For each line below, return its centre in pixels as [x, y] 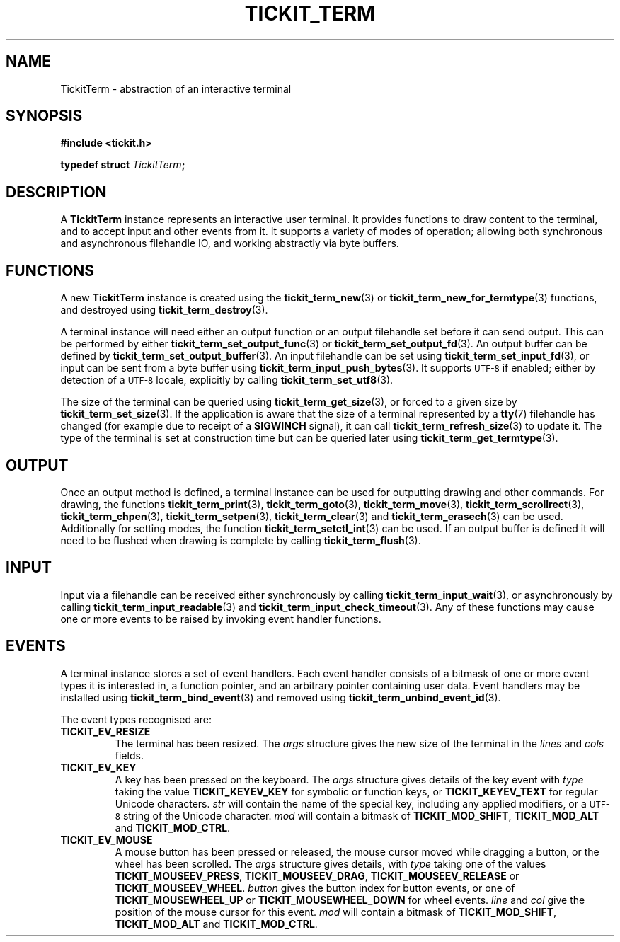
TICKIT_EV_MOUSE [107, 839]
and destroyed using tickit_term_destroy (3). [164, 310]
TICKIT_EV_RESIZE [105, 731]
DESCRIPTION [56, 192]
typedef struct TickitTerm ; [123, 165]
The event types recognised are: [136, 719]
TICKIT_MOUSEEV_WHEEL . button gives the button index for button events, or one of [315, 888]
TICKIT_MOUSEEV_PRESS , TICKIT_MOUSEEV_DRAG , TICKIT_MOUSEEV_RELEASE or [317, 875]
